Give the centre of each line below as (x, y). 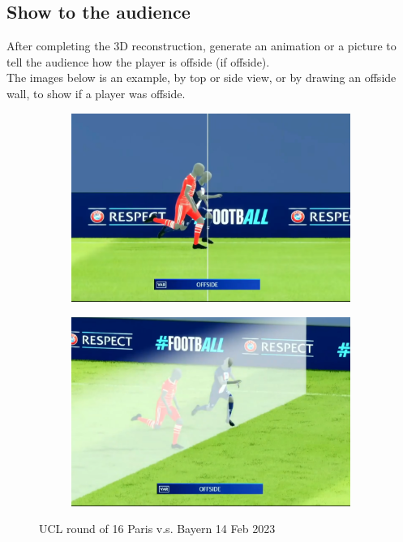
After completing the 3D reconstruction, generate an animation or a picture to (201, 46)
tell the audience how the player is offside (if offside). (138, 61)
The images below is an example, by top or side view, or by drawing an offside (201, 77)
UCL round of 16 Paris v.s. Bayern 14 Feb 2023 (157, 529)
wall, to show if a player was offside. (96, 93)
